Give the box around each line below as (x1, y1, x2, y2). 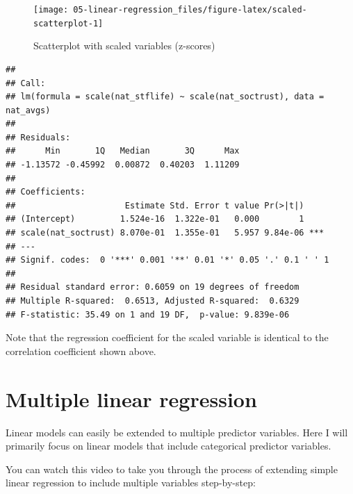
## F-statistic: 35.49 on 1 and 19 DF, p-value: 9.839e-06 (6, 309, 290, 320)
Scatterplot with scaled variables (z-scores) (33, 38, 215, 53)
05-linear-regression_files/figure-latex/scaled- (73, 5, 307, 15)
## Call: (6, 78, 46, 88)
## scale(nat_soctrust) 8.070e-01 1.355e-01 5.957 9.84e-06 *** (6, 228, 325, 238)
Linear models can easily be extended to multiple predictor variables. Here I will (6, 425, 348, 439)
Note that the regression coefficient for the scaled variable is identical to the (6, 330, 329, 345)
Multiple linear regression (6, 384, 257, 413)
